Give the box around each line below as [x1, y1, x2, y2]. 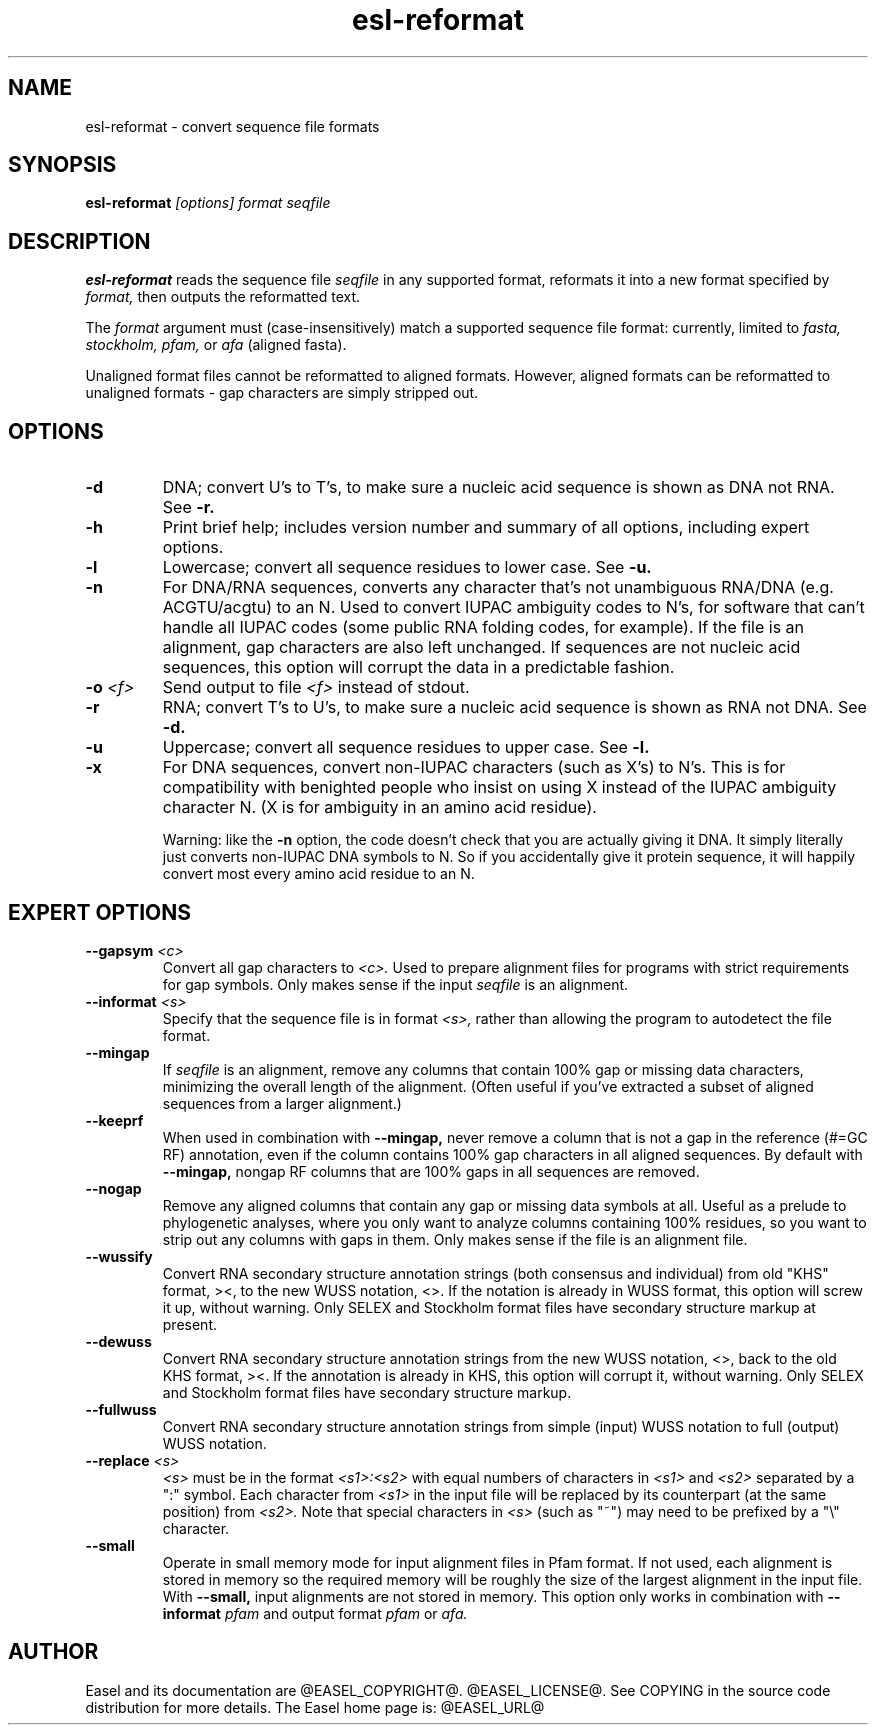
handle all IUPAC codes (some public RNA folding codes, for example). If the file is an [162, 617, 805, 638]
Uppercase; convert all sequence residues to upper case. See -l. [162, 737, 650, 758]
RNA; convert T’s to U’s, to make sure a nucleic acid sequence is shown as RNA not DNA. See [162, 697, 867, 718]
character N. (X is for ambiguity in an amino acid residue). [162, 797, 597, 818]
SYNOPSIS [8, 152, 117, 178]
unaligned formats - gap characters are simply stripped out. [85, 384, 479, 402]
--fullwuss [85, 1400, 157, 1418]
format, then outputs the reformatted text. [85, 288, 361, 306]
